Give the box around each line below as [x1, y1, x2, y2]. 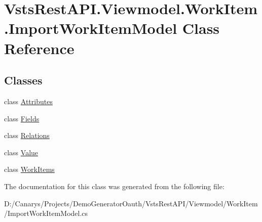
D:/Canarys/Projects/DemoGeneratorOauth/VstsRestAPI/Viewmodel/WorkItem [4, 198, 258, 208]
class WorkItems [4, 164, 55, 174]
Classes [4, 72, 43, 88]
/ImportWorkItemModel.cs [4, 208, 88, 218]
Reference [4, 37, 74, 58]
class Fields [4, 113, 40, 123]
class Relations [4, 130, 50, 141]
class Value [4, 147, 39, 157]
